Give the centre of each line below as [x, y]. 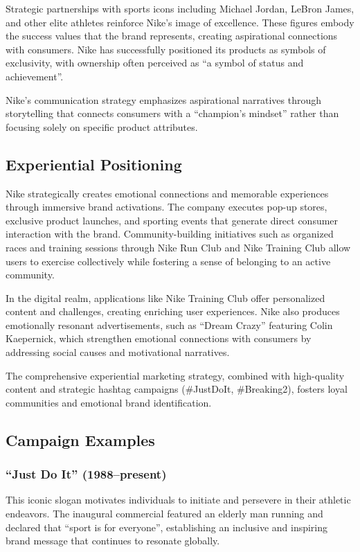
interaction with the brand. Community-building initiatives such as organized [170, 234]
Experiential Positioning [94, 164]
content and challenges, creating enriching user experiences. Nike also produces [173, 311]
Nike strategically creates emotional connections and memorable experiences [167, 193]
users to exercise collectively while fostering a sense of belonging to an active [168, 261]
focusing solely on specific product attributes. [102, 126]
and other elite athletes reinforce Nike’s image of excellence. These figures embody [180, 22]
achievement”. [35, 76]
